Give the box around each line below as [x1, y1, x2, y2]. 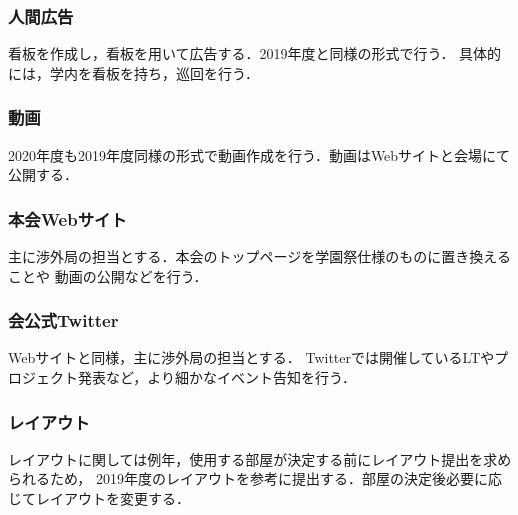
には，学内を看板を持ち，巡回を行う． [8, 62, 259, 83]
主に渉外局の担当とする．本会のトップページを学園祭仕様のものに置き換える [8, 246, 511, 267]
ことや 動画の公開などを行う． [8, 265, 208, 286]
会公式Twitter [8, 308, 119, 333]
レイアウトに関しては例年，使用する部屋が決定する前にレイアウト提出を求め [8, 448, 512, 469]
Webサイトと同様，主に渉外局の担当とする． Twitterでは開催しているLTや [8, 347, 495, 368]
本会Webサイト [8, 206, 127, 231]
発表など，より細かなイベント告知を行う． [77, 367, 356, 388]
